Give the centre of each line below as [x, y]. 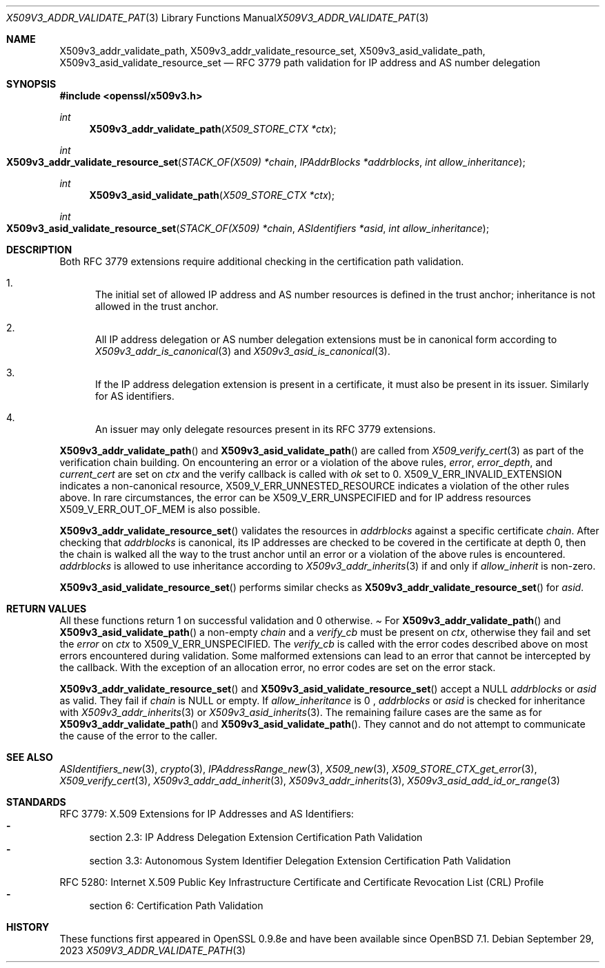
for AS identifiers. [135, 396]
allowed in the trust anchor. [157, 306]
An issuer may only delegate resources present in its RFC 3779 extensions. [266, 429]
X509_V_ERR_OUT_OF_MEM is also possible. [160, 509]
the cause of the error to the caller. [138, 736]
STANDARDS [36, 802]
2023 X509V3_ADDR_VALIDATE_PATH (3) [153, 950]
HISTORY [28, 927]
